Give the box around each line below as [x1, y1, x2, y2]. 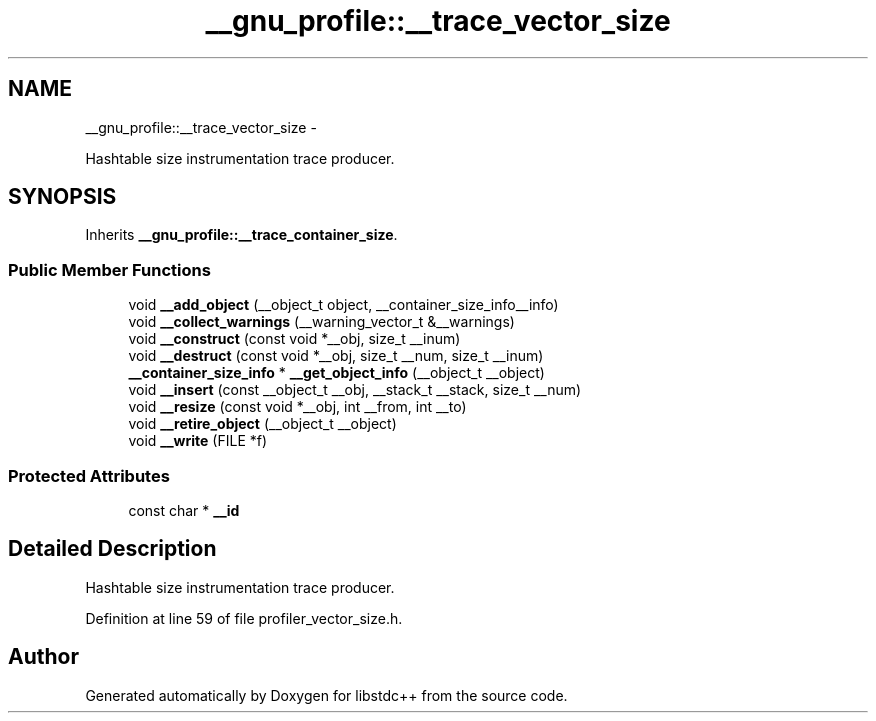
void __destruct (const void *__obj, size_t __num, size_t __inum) [128, 347, 544, 365]
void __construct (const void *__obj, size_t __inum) [128, 330, 461, 348]
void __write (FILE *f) [128, 432, 268, 450]
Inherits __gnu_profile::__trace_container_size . [85, 226, 398, 244]
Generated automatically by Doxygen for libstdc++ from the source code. [85, 686, 568, 704]
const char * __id [128, 501, 240, 519]
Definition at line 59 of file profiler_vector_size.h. [85, 609, 403, 627]
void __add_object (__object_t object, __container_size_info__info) [128, 296, 559, 314]
